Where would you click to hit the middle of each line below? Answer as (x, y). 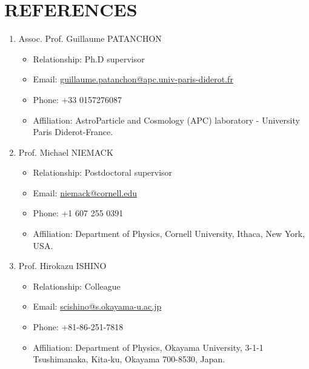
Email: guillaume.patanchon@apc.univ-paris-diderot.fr (133, 79)
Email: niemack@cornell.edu (85, 192)
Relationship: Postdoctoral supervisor (103, 172)
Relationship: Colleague (77, 286)
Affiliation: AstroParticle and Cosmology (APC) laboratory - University (166, 120)
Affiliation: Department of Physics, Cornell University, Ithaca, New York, (169, 234)
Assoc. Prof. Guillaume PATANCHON (90, 38)
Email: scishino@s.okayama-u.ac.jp (97, 306)
